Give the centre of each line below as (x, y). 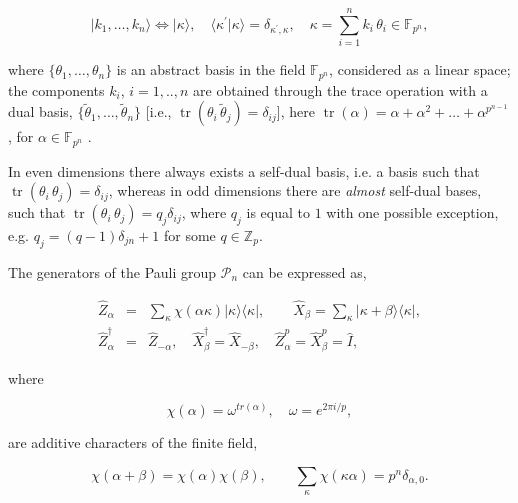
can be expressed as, (304, 271)
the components (56, 89)
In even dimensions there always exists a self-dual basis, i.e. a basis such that (244, 170)
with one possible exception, (412, 212)
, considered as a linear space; (420, 69)
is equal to (278, 212)
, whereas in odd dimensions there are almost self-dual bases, (295, 190)
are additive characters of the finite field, (133, 442)
